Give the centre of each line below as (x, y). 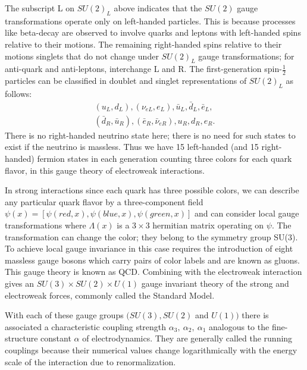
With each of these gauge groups (64, 315)
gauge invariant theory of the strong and (215, 283)
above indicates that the (158, 8)
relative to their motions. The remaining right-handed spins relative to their (143, 44)
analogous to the (239, 326)
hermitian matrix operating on (208, 225)
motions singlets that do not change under (82, 56)
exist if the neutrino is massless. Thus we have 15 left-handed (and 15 (132, 147)
